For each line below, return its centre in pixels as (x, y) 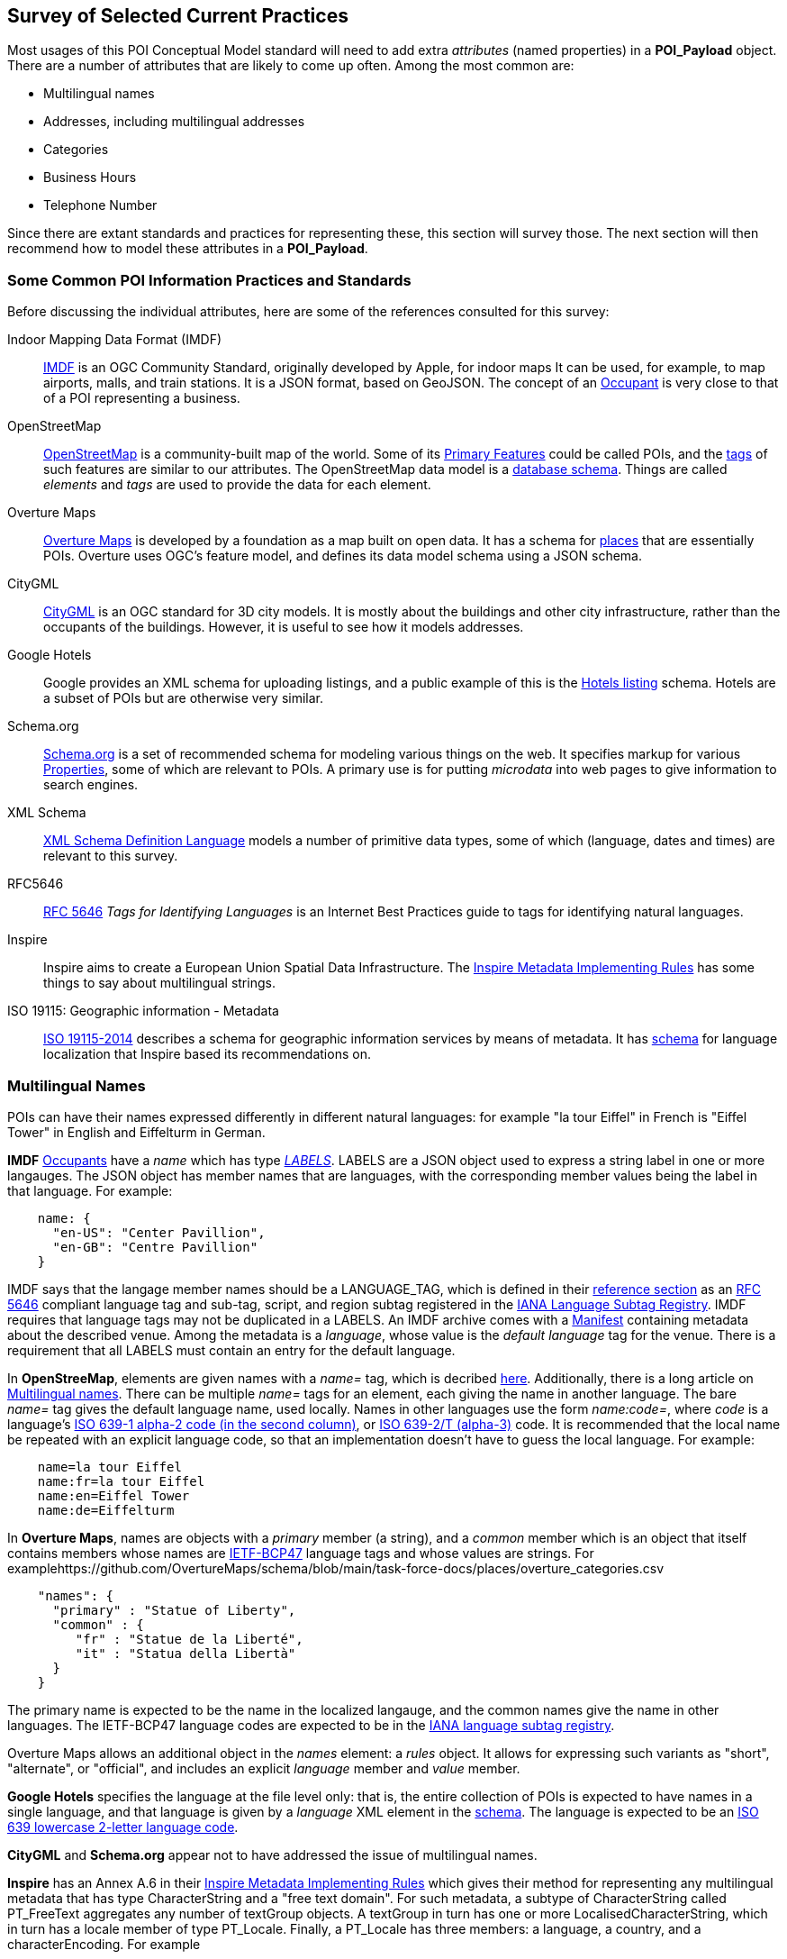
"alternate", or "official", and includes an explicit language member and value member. (264, 1768)
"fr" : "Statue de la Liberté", (189, 1639)
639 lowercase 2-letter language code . (123, 1827)
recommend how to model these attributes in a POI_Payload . (188, 249)
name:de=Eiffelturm (106, 1510)
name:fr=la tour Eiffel (121, 1481)
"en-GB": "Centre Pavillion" (155, 1247)
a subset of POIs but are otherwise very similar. (184, 698)
